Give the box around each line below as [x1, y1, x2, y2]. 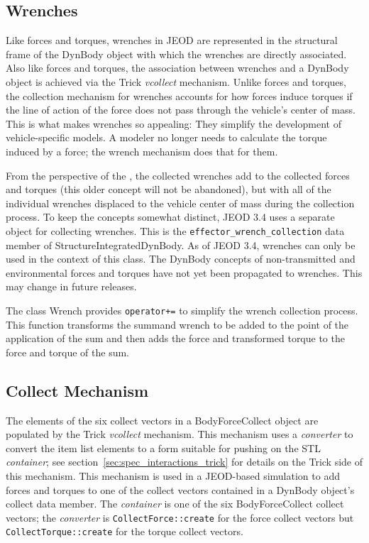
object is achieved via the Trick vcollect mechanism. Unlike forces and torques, [6, 74, 346, 89]
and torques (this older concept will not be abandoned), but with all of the [6, 182, 331, 197]
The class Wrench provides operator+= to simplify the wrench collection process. [6, 302, 358, 317]
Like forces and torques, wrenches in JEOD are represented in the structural [6, 33, 338, 48]
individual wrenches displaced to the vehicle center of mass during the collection [6, 195, 355, 210]
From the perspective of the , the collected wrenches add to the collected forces [6, 168, 350, 182]
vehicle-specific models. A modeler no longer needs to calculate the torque [6, 130, 327, 145]
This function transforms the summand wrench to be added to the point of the [6, 317, 349, 331]
